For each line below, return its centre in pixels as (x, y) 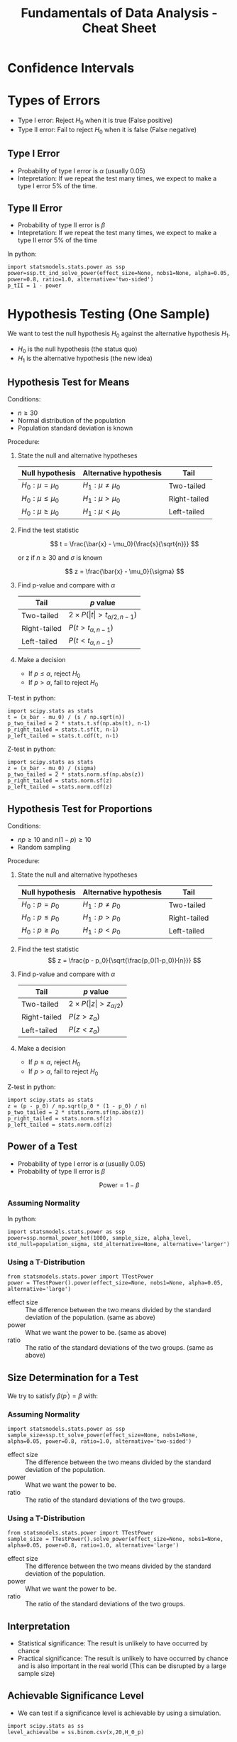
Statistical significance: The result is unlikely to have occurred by (112, 1643)
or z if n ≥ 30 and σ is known (60, 558)
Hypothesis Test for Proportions (80, 809)
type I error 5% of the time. (57, 185)
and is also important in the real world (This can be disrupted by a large (122, 1666)
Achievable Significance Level (76, 1696)
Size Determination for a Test (73, 1377)
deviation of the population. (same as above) (90, 1318)
